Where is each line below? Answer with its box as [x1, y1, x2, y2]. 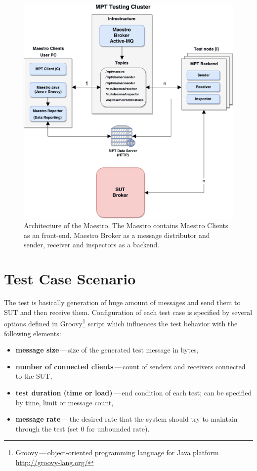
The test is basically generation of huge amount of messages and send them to [4, 297, 241, 308]
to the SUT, [15, 371, 52, 381]
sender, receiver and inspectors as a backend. [24, 239, 160, 250]
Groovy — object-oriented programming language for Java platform [15, 447, 219, 458]
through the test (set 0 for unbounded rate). [15, 423, 150, 433]
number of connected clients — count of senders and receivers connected [15, 361, 246, 371]
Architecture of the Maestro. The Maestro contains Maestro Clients [24, 220, 228, 231]
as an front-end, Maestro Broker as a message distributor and [24, 230, 210, 240]
